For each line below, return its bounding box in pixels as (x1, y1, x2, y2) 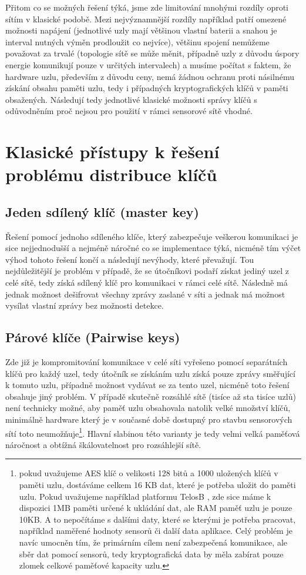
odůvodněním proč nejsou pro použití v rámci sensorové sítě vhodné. (5, 105, 253, 117)
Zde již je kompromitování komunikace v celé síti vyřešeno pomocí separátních (5, 356, 288, 368)
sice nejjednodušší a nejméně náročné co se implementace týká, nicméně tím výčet (5, 242, 301, 254)
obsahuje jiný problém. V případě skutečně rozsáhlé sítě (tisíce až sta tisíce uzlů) (5, 390, 296, 402)
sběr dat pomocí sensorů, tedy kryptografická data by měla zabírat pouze (19, 547, 284, 560)
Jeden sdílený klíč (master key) (5, 202, 199, 220)
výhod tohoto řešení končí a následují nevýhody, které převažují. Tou (5, 253, 254, 265)
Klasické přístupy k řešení (5, 139, 220, 163)
